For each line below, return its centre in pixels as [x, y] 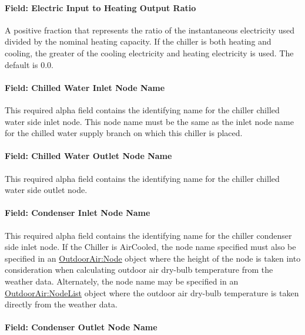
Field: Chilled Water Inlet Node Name [85, 87]
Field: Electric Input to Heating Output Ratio [100, 7]
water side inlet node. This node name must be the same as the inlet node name [149, 121]
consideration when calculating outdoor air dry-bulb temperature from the [139, 270]
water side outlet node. [46, 190]
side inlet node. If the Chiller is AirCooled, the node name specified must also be [150, 247]
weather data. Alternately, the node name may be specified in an [122, 281]
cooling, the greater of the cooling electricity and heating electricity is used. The [149, 53]
